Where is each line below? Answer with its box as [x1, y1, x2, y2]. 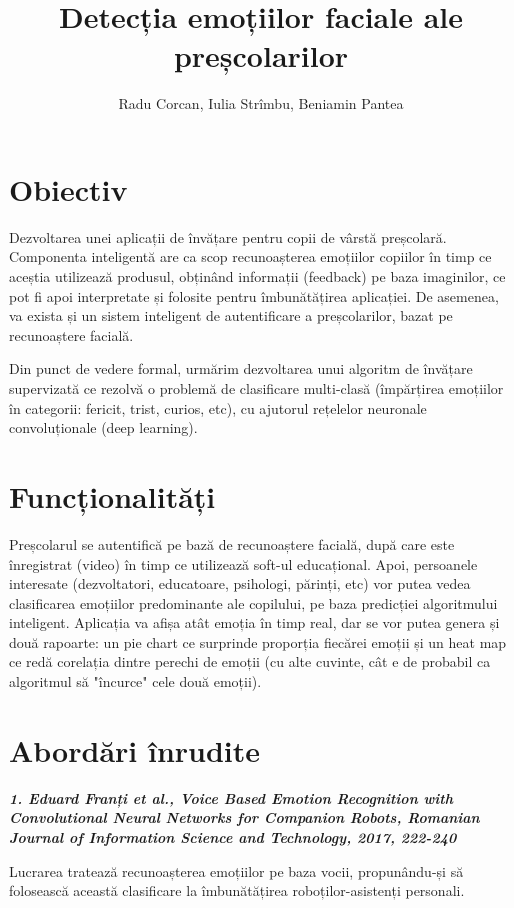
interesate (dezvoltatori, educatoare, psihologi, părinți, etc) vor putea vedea [9, 573, 471, 594]
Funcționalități [9, 475, 216, 516]
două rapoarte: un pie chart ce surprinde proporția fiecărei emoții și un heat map [9, 631, 507, 652]
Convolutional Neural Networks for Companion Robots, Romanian [9, 807, 480, 828]
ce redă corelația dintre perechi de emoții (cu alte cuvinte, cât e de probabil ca [9, 651, 491, 672]
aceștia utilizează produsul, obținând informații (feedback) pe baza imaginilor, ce [9, 266, 506, 287]
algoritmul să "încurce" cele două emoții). [9, 671, 262, 692]
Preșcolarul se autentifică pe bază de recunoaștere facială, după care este [9, 533, 455, 554]
